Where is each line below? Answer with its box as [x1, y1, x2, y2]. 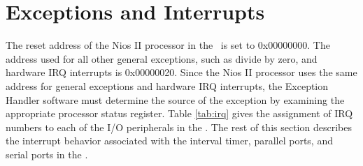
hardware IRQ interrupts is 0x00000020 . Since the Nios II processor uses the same [6, 65, 357, 80]
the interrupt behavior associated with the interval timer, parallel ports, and [6, 133, 333, 148]
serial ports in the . [6, 146, 88, 161]
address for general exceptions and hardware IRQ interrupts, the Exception [6, 78, 329, 93]
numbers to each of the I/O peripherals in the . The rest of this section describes [6, 119, 352, 134]
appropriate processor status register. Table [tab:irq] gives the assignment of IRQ [6, 106, 353, 121]
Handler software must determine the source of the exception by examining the [6, 92, 345, 107]
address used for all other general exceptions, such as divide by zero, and [6, 51, 318, 66]
